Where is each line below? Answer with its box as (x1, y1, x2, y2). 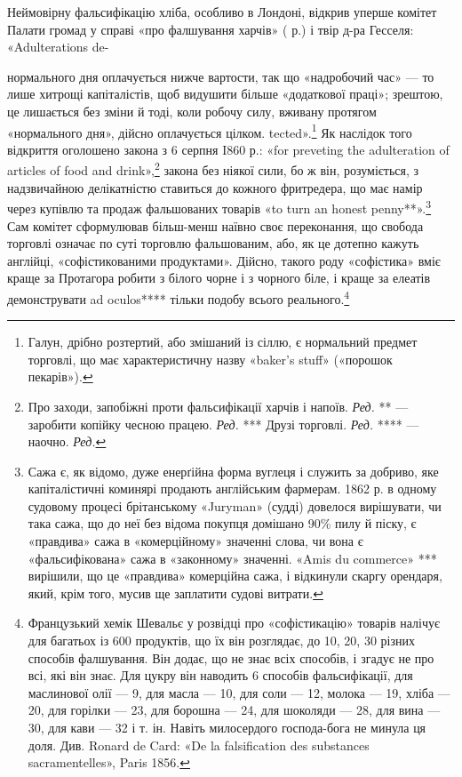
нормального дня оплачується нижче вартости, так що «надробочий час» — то (7, 67, 434, 85)
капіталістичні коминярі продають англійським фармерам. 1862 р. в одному (28, 479, 437, 498)
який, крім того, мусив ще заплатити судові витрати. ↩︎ (28, 583, 323, 602)
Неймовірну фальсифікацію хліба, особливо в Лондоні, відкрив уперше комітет (7, 3, 437, 20)
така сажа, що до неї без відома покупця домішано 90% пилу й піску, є (28, 514, 417, 533)
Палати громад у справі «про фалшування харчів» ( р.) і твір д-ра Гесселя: (7, 20, 414, 38)
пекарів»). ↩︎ (28, 367, 93, 386)
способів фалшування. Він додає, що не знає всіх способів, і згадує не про (28, 648, 434, 667)
